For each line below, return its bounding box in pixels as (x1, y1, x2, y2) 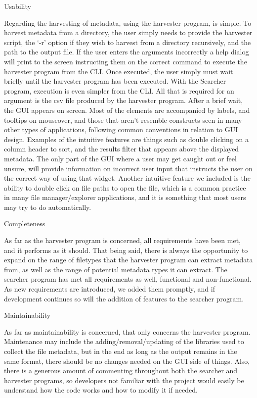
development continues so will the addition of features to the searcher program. (4, 293, 244, 303)
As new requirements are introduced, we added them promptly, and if (4, 284, 215, 294)
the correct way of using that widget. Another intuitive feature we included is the (4, 173, 251, 183)
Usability (4, 1, 31, 11)
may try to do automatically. (4, 201, 91, 212)
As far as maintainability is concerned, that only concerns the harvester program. (4, 326, 251, 337)
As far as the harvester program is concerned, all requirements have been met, (4, 235, 241, 246)
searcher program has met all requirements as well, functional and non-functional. (4, 274, 252, 284)
